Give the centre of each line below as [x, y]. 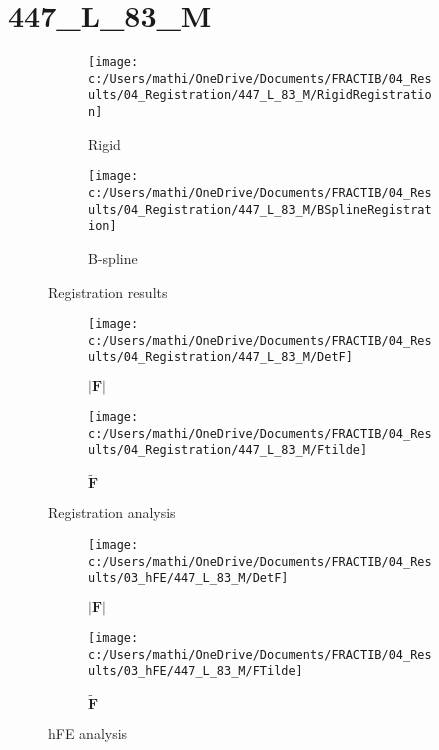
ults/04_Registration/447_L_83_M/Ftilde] [228, 450]
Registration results [108, 291]
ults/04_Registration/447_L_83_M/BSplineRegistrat [260, 209]
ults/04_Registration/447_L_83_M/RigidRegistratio [260, 95]
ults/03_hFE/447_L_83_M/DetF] [188, 578]
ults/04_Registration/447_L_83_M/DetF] [220, 357]
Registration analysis [112, 512]
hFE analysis [88, 733]
